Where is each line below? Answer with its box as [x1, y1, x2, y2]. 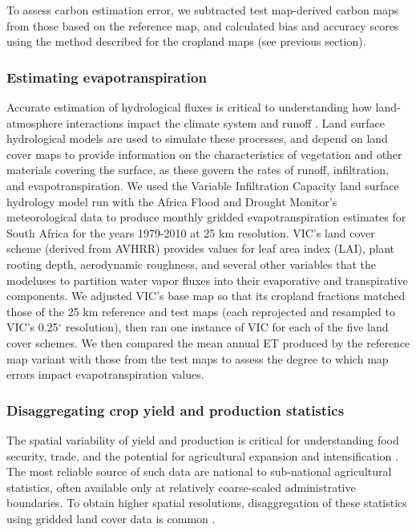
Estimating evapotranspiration [6, 67, 207, 87]
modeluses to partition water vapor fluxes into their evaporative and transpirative [6, 271, 408, 288]
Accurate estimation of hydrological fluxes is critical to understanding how [6, 99, 372, 115]
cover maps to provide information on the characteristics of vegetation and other [6, 145, 402, 162]
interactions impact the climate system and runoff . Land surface [66, 114, 386, 131]
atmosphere [6, 114, 63, 131]
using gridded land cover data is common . [6, 510, 216, 526]
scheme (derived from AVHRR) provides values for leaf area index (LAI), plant [6, 240, 394, 257]
